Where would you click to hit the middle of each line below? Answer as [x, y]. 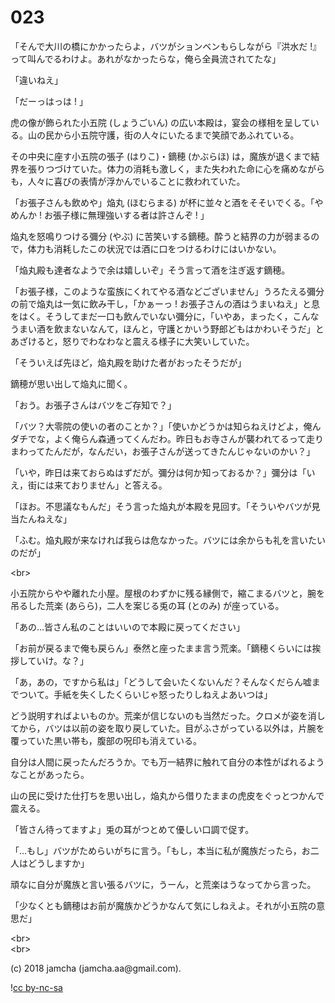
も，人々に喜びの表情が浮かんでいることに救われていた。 [128, 181]
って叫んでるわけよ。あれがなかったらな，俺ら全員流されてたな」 [146, 58]
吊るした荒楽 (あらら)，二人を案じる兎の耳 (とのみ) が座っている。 [147, 605]
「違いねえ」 [36, 80]
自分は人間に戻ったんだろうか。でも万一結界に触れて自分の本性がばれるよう [167, 762]
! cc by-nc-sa [36, 987]
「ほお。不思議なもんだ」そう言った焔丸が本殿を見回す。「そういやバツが [161, 506]
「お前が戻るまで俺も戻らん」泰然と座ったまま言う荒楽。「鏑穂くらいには [161, 648]
